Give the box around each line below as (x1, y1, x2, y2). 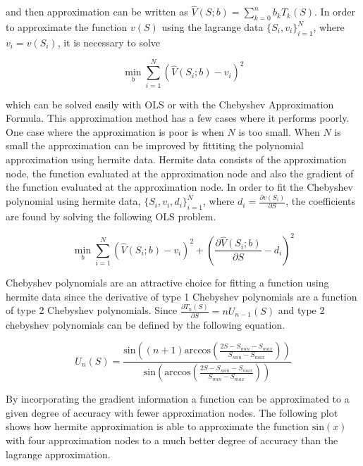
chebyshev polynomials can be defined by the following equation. (6, 317, 285, 332)
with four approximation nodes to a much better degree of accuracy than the (6, 433, 338, 448)
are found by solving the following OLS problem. (6, 208, 216, 223)
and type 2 (278, 303, 325, 317)
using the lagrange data (161, 20, 264, 34)
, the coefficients (285, 194, 356, 208)
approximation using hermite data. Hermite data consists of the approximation (6, 151, 347, 166)
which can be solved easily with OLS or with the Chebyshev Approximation (6, 96, 334, 111)
